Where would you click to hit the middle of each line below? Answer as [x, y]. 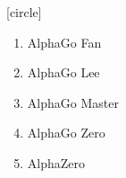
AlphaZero [56, 162]
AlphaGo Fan [64, 42]
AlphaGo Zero [66, 133]
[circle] [24, 12]
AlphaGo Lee [63, 72]
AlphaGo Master [73, 102]
